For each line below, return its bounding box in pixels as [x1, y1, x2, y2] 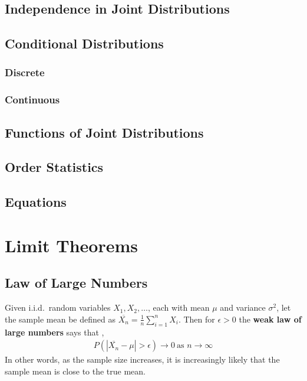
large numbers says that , [5, 325, 104, 338]
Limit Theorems [5, 233, 138, 257]
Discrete [5, 65, 45, 80]
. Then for [178, 312, 215, 325]
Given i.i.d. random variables [5, 301, 111, 314]
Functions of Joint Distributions [5, 123, 204, 141]
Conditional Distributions [5, 34, 164, 53]
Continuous [5, 92, 60, 107]
